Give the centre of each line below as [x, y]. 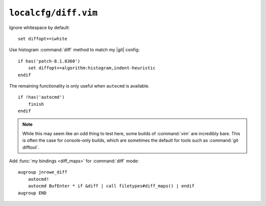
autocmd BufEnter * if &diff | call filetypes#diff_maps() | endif [111, 186]
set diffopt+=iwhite [43, 39]
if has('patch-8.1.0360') [49, 61]
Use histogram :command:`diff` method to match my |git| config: [74, 50]
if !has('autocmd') [41, 97]
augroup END [32, 193]
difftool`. [31, 147]
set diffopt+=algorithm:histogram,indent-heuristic [92, 68]
